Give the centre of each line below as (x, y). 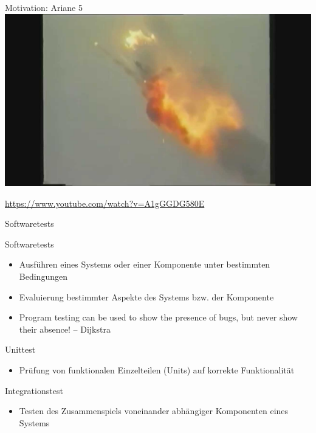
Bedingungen (43, 276)
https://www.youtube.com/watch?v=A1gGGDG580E (105, 203)
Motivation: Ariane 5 (44, 7)
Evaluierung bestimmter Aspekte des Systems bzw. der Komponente (146, 296)
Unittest (20, 349)
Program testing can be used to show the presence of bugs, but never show (158, 317)
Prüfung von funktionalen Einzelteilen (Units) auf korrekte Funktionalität (157, 370)
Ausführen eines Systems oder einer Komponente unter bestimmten (145, 264)
